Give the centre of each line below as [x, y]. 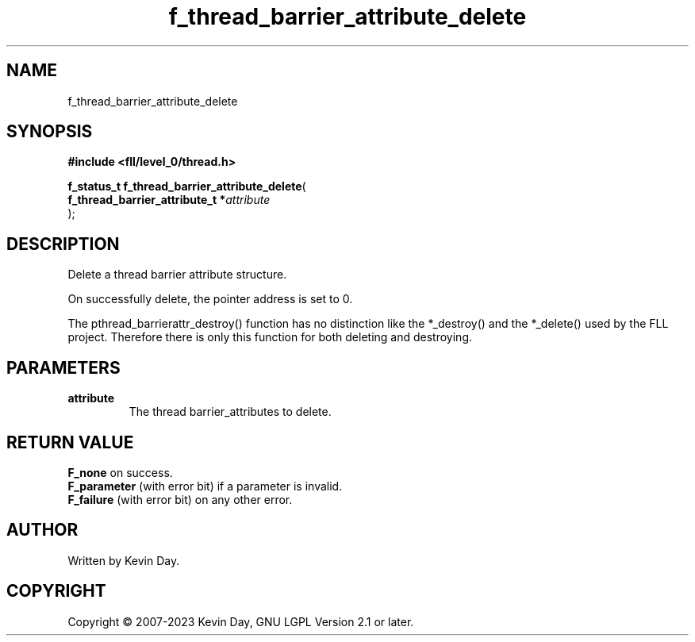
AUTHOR [42, 530]
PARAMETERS [63, 367]
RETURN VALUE [70, 442]
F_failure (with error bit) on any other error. [180, 499]
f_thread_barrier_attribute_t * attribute [169, 200]
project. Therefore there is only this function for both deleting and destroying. [270, 337]
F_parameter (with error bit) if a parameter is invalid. [205, 486]
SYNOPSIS [50, 132]
